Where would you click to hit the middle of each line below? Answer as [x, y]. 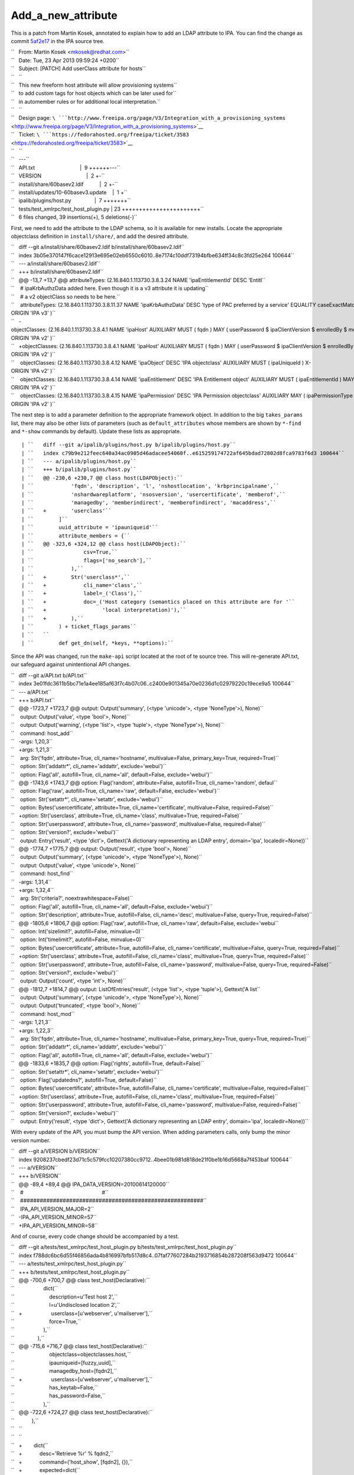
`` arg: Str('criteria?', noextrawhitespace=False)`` [72, 898]
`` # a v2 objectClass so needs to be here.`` [65, 296]
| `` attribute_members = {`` [76, 536]
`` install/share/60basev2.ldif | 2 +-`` [64, 184]
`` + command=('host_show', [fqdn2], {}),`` [72, 1462]
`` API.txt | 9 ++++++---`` [65, 168]
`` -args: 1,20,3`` [32, 741]
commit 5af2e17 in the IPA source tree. [58, 41]
